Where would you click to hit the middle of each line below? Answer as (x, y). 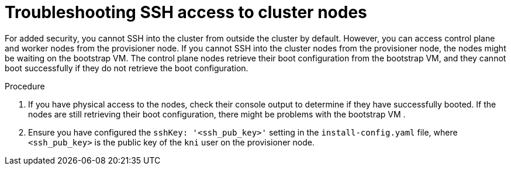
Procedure (25, 86)
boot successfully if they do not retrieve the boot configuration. (127, 68)
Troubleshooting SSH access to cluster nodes (186, 12)
